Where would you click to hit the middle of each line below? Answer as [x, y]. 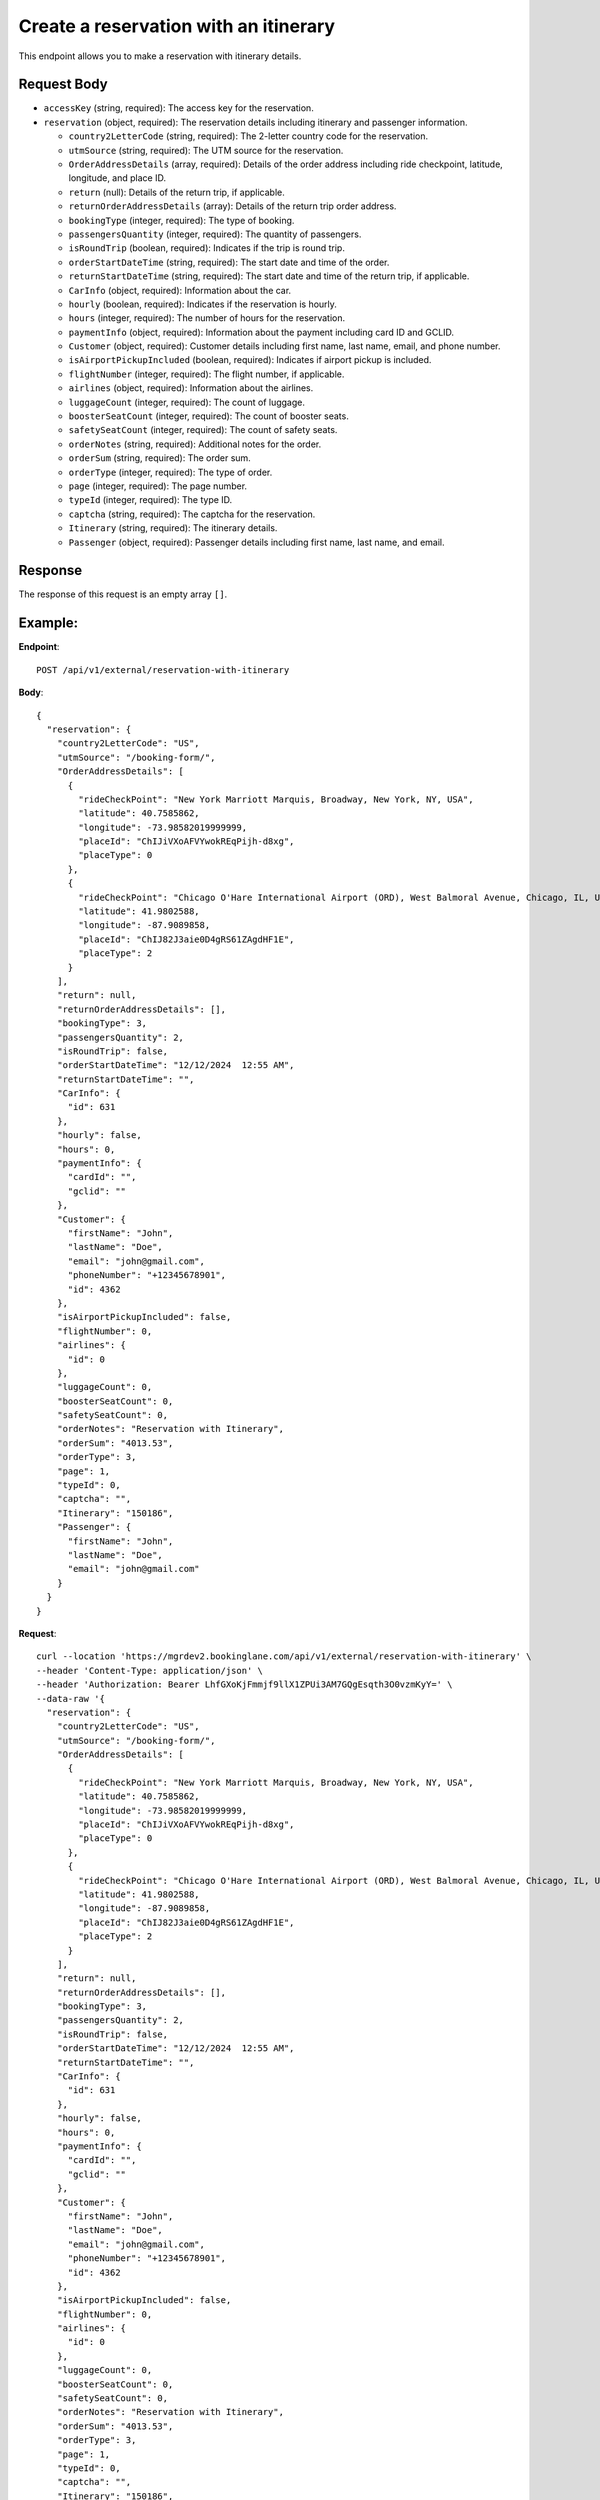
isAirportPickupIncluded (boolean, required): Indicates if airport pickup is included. [250, 360]
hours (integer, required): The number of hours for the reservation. [207, 318]
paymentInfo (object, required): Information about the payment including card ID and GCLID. [261, 332]
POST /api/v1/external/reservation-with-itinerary [163, 669]
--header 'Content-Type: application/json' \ [150, 1670]
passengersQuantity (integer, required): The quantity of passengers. [215, 234]
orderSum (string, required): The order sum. [160, 458]
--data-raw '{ [70, 1698]
